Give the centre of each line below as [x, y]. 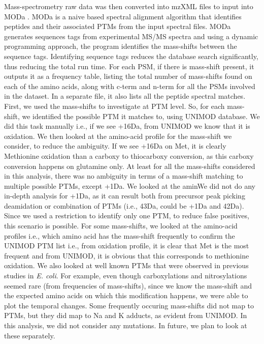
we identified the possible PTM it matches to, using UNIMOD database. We [141, 116]
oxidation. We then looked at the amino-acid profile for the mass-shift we [118, 136]
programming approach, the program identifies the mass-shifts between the [121, 46]
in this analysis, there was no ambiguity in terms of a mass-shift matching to [124, 176]
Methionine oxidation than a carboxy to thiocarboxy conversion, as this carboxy [129, 155]
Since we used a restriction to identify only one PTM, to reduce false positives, [127, 216]
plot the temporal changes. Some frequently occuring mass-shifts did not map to [129, 305]
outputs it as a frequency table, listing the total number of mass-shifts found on [128, 76]
